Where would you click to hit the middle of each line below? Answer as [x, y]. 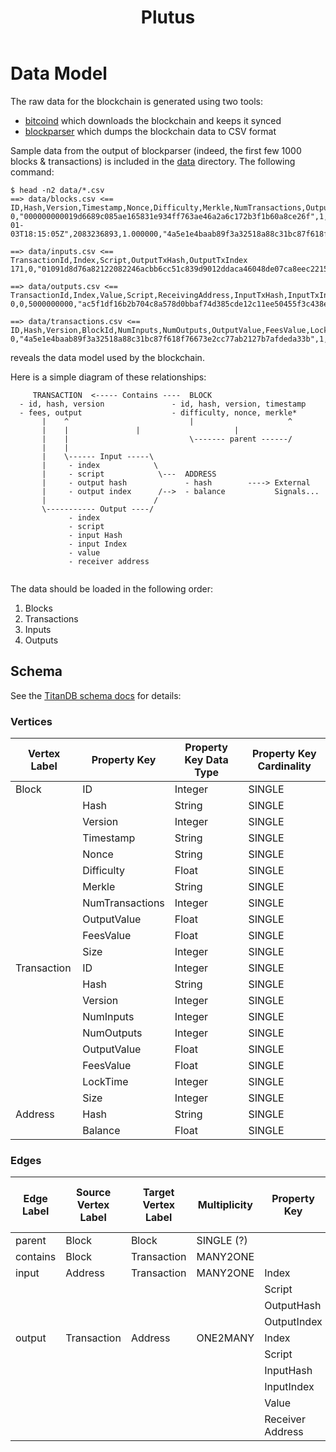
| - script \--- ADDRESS [129, 474]
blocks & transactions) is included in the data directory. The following [153, 161]
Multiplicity [225, 1205]
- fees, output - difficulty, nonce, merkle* [158, 412]
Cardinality [284, 766]
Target [158, 1193]
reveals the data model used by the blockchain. [107, 357]
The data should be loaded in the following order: [111, 588]
